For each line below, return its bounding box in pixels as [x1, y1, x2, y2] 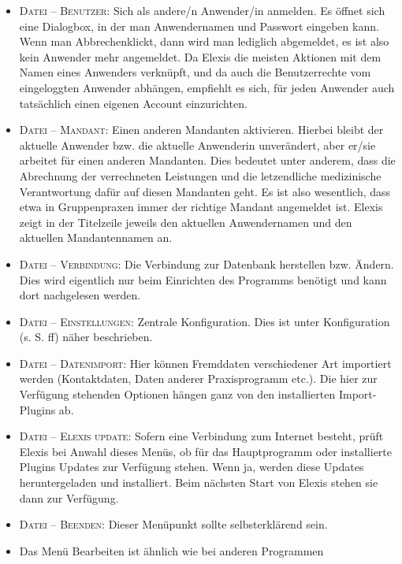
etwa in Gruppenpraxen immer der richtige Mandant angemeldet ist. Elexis [19, 199, 383, 215]
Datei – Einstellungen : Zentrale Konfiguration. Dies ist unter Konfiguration [19, 313, 390, 329]
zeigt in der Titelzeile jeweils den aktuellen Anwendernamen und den [19, 213, 352, 230]
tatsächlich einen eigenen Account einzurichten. [19, 95, 248, 111]
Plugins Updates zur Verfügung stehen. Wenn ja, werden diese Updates [19, 458, 364, 475]
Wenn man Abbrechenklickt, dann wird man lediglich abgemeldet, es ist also [19, 33, 389, 50]
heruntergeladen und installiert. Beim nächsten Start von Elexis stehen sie [19, 474, 378, 491]
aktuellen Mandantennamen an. [19, 229, 173, 246]
